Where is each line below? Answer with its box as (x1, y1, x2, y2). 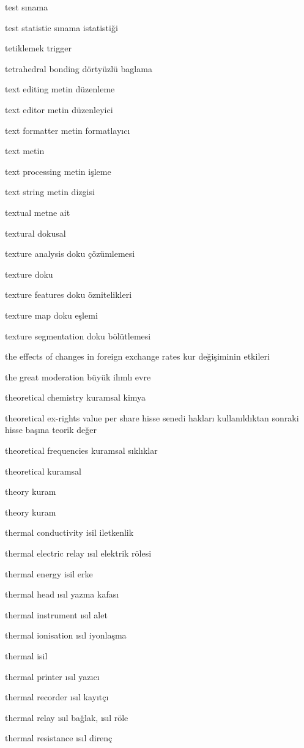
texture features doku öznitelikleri (5, 288, 132, 301)
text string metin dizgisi (5, 185, 95, 198)
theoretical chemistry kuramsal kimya (5, 391, 146, 404)
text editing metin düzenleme (5, 83, 115, 95)
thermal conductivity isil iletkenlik (5, 526, 134, 539)
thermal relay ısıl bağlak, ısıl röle (5, 711, 128, 724)
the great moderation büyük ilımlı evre (5, 370, 151, 383)
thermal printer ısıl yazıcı (5, 670, 100, 683)
